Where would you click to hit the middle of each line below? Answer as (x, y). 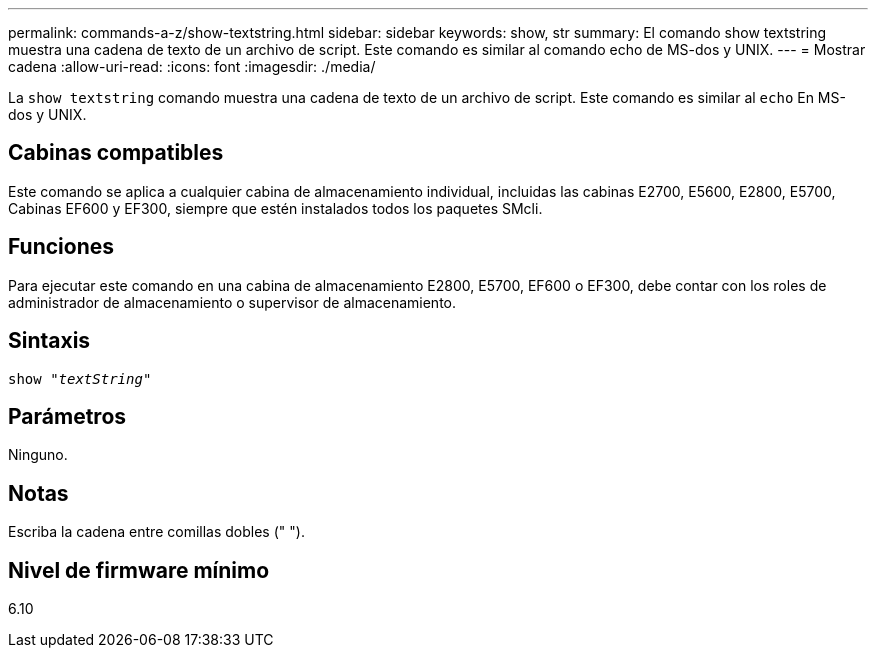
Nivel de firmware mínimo (139, 570)
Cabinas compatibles (116, 153)
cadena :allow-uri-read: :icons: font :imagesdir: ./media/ (192, 66)
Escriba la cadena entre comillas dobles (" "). (156, 532)
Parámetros (67, 416)
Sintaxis (49, 341)
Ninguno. (38, 455)
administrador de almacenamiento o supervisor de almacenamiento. (232, 302)
